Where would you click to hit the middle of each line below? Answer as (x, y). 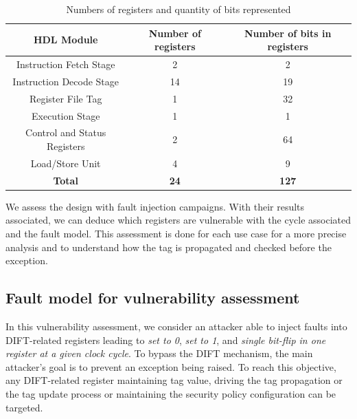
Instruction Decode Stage (66, 81)
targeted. (24, 407)
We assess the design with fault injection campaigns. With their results (155, 206)
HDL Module (66, 40)
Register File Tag (66, 98)
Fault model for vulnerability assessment (153, 298)
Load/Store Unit (66, 163)
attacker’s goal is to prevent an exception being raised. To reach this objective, (171, 366)
